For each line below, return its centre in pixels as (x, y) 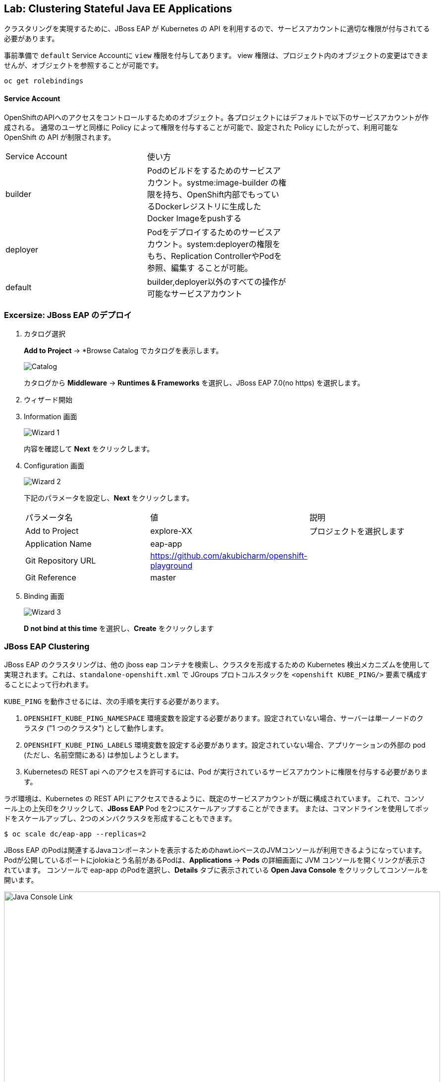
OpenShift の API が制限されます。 (60, 137)
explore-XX (171, 531)
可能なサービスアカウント (194, 293)
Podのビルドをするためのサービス (210, 170)
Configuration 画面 (54, 466)
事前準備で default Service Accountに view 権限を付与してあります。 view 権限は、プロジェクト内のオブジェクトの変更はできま (216, 56)
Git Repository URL (61, 561)
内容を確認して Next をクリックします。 (89, 449)
